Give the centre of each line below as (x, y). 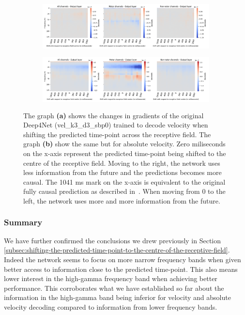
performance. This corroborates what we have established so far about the (114, 288)
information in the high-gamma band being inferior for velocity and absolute (117, 297)
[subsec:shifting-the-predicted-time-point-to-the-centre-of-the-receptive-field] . (117, 250)
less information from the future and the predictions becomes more (122, 172)
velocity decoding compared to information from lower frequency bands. (111, 307)
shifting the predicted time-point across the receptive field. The (117, 134)
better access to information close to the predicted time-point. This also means (121, 269)
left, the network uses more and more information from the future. (122, 200)
